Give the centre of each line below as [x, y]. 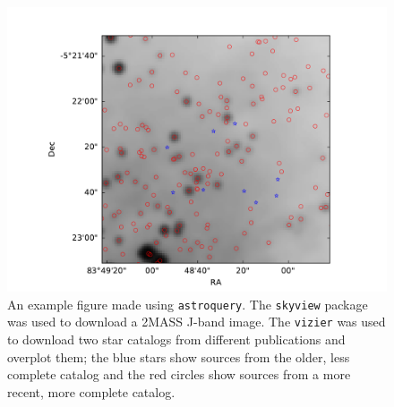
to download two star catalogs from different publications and [176, 339]
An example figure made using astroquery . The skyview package [188, 304]
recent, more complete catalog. [91, 391]
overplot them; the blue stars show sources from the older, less [179, 356]
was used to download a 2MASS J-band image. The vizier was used [197, 322]
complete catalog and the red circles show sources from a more [179, 374]
